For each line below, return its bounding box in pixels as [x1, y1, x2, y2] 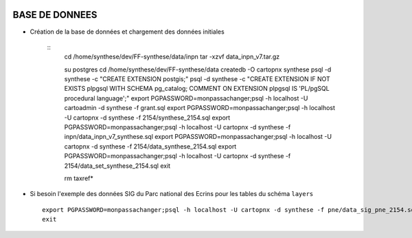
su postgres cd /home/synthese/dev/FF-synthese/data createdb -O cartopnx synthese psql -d [64, 65, 332, 74]
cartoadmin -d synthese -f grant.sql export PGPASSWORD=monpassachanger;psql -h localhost [64, 104, 336, 112]
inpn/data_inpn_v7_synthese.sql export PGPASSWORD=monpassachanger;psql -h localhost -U [64, 133, 332, 141]
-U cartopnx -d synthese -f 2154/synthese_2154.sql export [64, 113, 231, 122]
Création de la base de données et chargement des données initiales [30, 28, 225, 36]
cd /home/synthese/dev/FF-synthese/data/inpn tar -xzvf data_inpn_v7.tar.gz [64, 52, 280, 61]
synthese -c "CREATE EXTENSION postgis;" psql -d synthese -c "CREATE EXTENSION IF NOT [64, 75, 331, 83]
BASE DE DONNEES [12, 9, 98, 21]
